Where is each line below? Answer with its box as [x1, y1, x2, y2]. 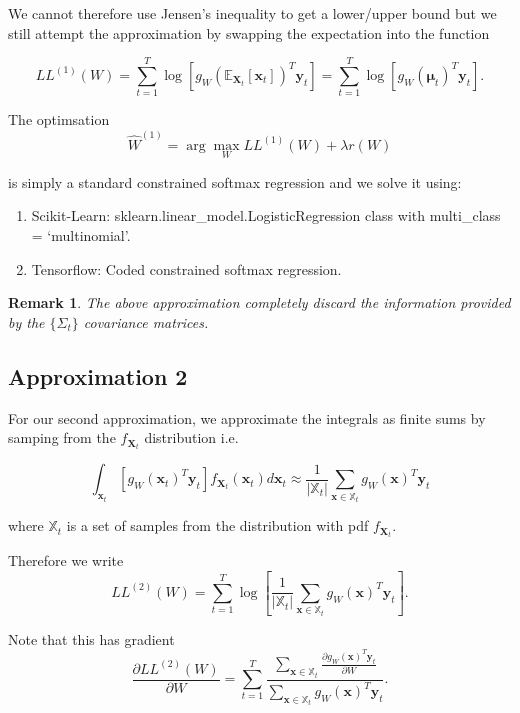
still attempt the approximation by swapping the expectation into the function [8, 22, 490, 43]
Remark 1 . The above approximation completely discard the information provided [8, 292, 511, 313]
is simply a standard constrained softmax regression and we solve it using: [8, 171, 462, 192]
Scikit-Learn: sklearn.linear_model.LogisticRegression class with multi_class [31, 205, 501, 226]
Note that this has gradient [8, 628, 175, 649]
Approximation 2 [8, 360, 188, 391]
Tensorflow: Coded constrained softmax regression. [31, 258, 342, 279]
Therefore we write [8, 550, 124, 571]
